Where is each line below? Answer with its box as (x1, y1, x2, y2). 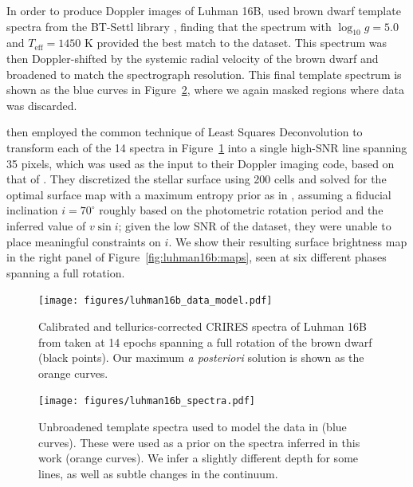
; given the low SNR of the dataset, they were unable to (118, 217, 391, 234)
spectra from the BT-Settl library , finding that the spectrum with (6, 18, 332, 34)
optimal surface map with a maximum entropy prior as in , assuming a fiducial (6, 186, 391, 202)
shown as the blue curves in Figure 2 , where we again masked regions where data (6, 81, 404, 98)
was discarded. (6, 96, 77, 113)
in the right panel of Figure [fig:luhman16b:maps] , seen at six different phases (6, 249, 387, 265)
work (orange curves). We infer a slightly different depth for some (38, 450, 359, 466)
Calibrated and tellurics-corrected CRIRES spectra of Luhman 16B (38, 317, 367, 334)
